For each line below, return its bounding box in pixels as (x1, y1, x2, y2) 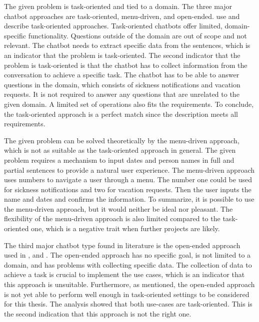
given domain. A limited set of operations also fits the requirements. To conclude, (4, 98, 254, 109)
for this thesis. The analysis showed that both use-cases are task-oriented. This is (4, 299, 252, 309)
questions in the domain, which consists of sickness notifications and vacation (4, 79, 240, 89)
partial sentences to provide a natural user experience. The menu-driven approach (4, 164, 255, 175)
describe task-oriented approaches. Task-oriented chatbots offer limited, (4, 20, 222, 31)
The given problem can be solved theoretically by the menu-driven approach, (4, 135, 239, 145)
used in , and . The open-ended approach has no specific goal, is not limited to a (4, 250, 251, 260)
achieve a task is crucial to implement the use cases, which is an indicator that (4, 269, 245, 280)
